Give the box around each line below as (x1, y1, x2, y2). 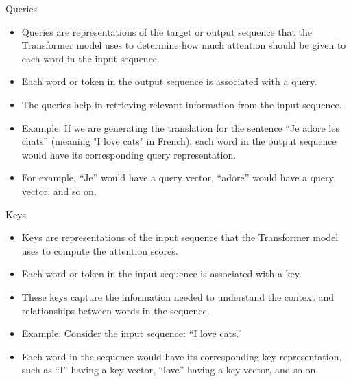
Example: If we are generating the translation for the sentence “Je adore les (21, 120, 339, 135)
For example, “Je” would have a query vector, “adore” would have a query (21, 170, 334, 185)
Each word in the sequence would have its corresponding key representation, (21, 349, 342, 363)
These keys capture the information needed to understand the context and (21, 289, 335, 303)
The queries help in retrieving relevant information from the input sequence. (21, 97, 342, 111)
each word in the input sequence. (21, 51, 160, 65)
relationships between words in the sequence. (21, 303, 210, 317)
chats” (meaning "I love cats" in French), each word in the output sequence (21, 134, 337, 148)
